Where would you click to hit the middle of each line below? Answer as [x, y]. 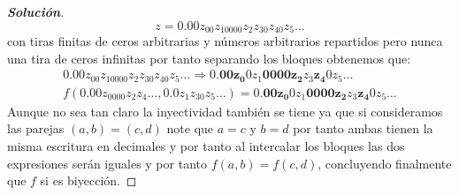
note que [190, 128]
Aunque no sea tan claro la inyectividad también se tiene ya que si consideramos [225, 111]
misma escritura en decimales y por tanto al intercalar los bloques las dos [206, 145]
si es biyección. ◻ [88, 180]
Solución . [36, 11]
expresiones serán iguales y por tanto [107, 163]
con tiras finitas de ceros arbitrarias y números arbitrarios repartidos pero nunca [225, 41]
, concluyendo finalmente [385, 163]
